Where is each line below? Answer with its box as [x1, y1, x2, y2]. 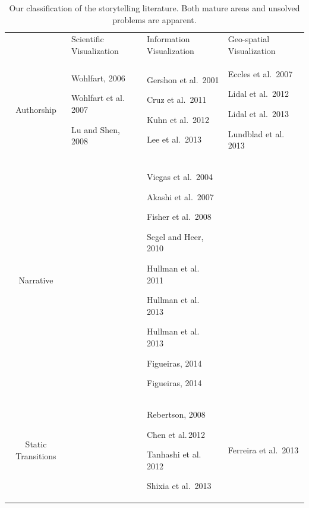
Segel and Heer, [147, 230, 204, 242]
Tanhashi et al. [147, 448, 201, 460]
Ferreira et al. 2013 [228, 444, 299, 456]
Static [25, 438, 47, 450]
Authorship [15, 103, 56, 116]
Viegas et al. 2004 [147, 171, 213, 183]
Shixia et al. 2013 [147, 479, 212, 492]
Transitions [15, 450, 56, 462]
